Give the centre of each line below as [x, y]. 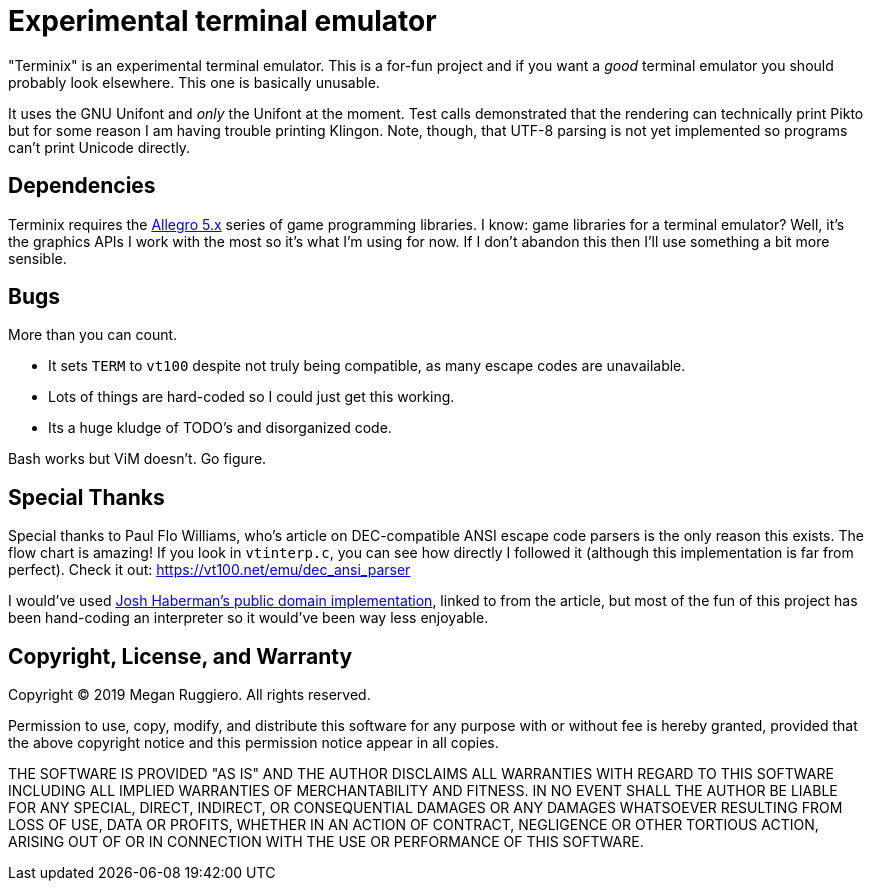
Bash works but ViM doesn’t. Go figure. [137, 459]
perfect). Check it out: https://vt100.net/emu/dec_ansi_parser [209, 570]
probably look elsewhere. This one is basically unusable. [194, 82]
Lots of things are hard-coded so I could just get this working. [251, 397]
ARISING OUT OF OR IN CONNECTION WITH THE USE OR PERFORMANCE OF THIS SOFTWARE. [326, 842]
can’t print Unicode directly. [99, 147]
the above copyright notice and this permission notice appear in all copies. [253, 743]
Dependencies [82, 186]
